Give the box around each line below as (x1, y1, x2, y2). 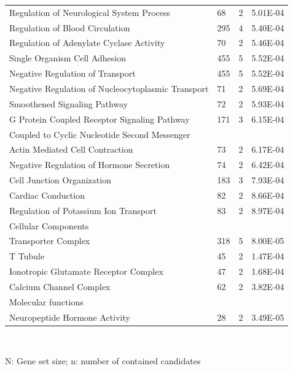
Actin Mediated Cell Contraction (9, 143, 133, 156)
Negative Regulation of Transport (9, 67, 136, 80)
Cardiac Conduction (9, 188, 85, 201)
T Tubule (9, 250, 45, 262)
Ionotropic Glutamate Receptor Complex (9, 265, 163, 278)
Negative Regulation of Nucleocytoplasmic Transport (9, 82, 209, 94)
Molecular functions (9, 295, 84, 308)
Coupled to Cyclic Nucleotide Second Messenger (9, 128, 190, 140)
